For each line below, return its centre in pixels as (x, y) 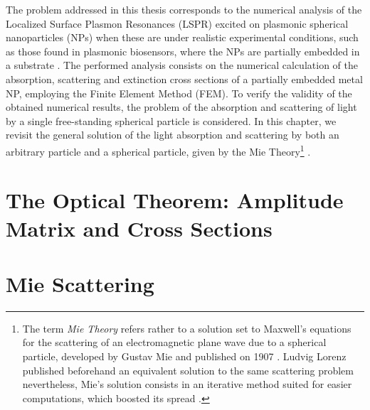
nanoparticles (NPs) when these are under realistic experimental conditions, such (182, 37)
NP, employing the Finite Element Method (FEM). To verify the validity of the (179, 93)
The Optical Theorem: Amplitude (175, 200)
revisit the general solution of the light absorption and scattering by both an (173, 135)
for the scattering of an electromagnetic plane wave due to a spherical (174, 342)
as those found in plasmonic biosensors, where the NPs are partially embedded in (183, 51)
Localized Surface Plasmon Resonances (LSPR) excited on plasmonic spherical (177, 23)
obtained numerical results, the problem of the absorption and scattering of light (181, 107)
